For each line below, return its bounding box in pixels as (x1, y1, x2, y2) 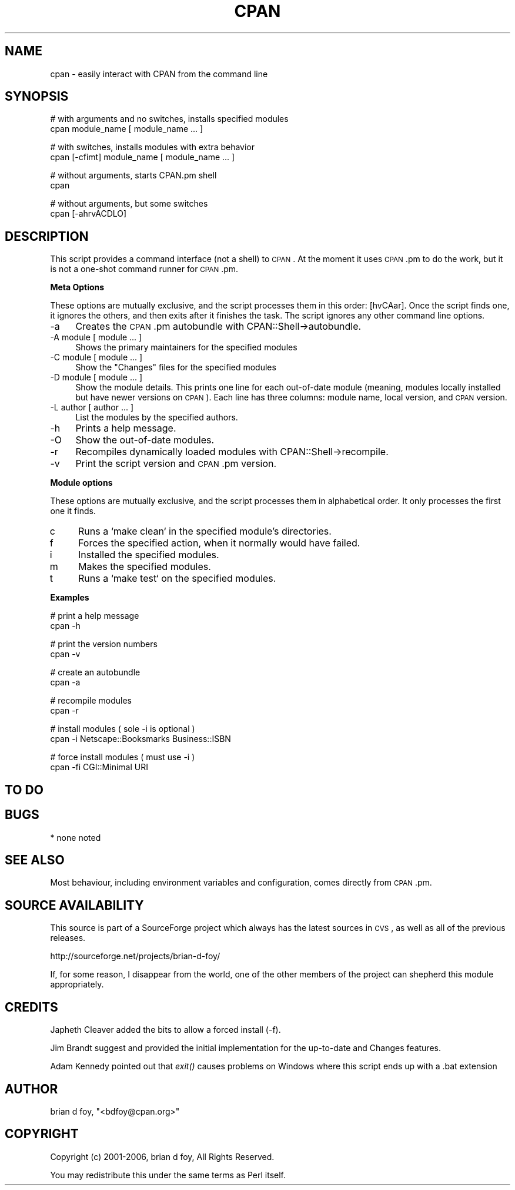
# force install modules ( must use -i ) (50, 752, 195, 763)
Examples (50, 592, 89, 603)
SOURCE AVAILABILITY (5, 897, 144, 913)
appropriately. (50, 979, 104, 990)
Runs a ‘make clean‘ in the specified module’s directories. (78, 525, 332, 538)
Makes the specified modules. (78, 561, 211, 573)
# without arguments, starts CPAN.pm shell (50, 170, 217, 181)
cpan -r (50, 705, 79, 716)
